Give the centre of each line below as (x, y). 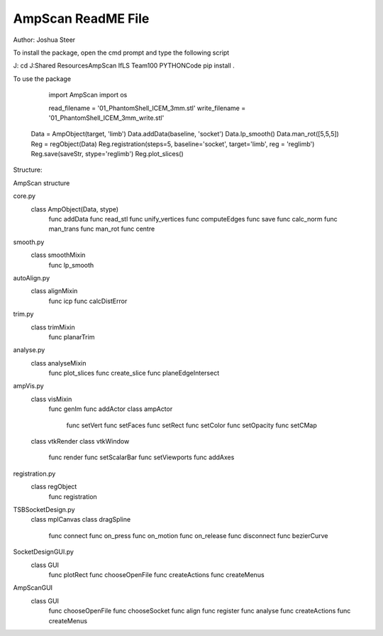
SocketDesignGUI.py (44, 552)
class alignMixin (54, 291)
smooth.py (29, 242)
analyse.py (29, 350)
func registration (73, 496)
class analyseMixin (59, 363)
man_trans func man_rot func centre (102, 229)
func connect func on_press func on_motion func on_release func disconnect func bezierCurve (188, 535)
